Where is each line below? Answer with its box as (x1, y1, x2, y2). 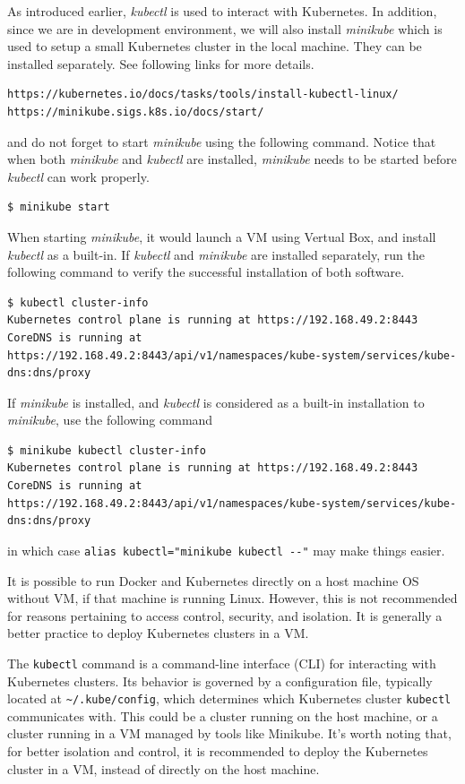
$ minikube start (7, 201, 110, 214)
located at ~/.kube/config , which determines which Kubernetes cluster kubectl (7, 689, 452, 708)
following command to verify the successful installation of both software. (7, 263, 405, 281)
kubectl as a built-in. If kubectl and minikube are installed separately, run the (7, 245, 425, 263)
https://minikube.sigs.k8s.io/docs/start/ (7, 105, 264, 118)
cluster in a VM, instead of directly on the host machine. (7, 759, 320, 778)
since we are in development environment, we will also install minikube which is (7, 19, 443, 38)
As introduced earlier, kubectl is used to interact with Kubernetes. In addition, (7, 2, 437, 20)
